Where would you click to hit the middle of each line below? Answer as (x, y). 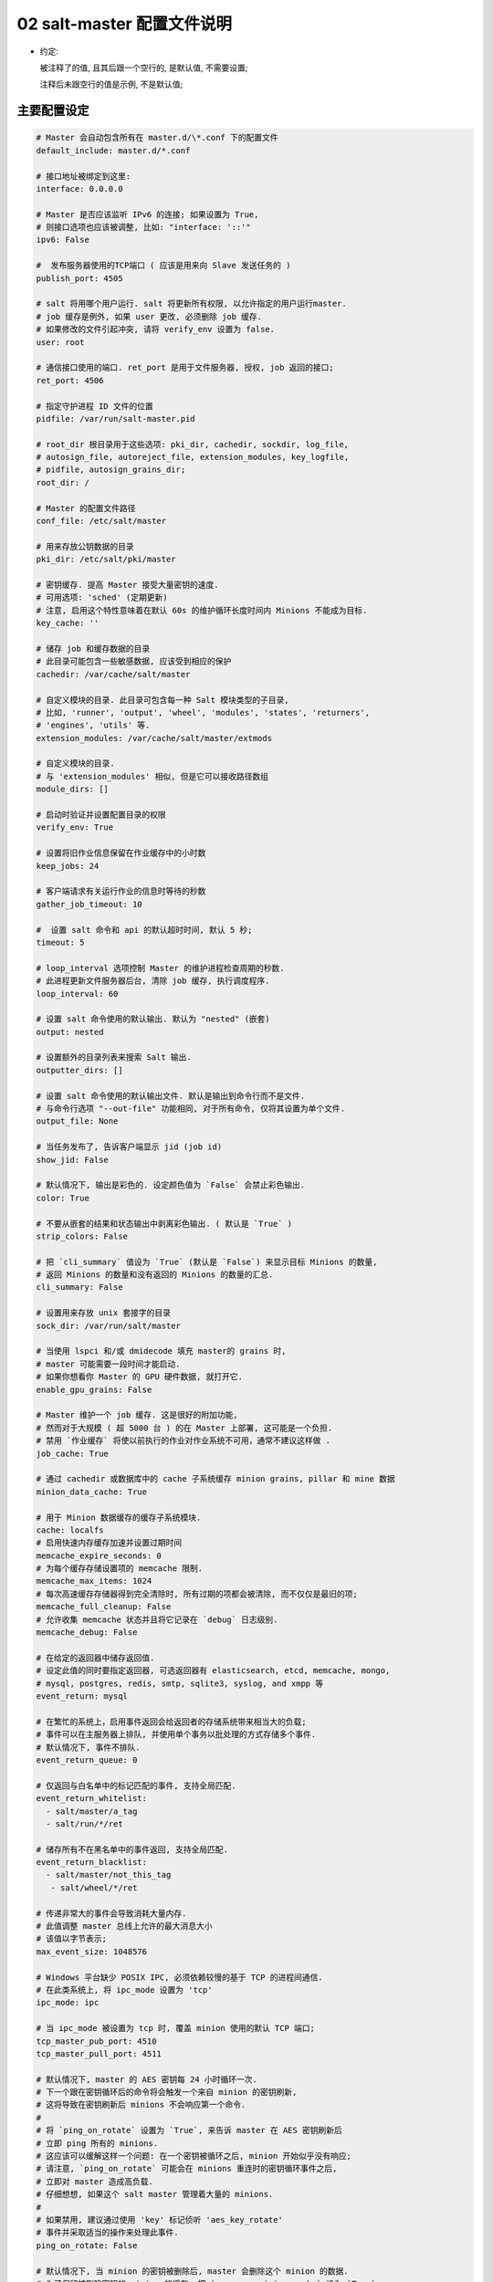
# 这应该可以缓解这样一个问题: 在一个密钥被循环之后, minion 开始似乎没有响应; (194, 2156)
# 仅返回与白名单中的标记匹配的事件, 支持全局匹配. (136, 1785)
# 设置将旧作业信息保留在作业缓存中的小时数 (121, 853)
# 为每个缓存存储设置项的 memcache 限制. (120, 1569)
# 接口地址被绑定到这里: (84, 176)
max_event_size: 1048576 (92, 1952)
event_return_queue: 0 (87, 1760)
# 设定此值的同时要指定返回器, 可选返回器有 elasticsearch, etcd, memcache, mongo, (213, 1671)
